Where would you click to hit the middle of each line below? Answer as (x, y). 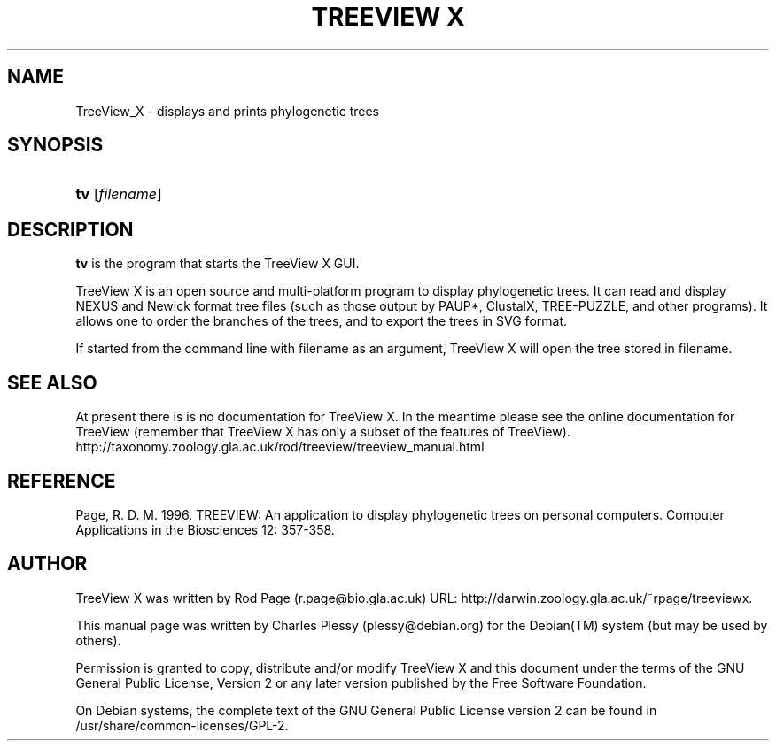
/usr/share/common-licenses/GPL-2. (182, 725)
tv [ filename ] (119, 194)
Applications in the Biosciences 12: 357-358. (205, 529)
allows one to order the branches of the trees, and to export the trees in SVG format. (322, 321)
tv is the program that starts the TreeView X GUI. (217, 264)
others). (98, 640)
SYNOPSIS (55, 145)
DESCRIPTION (70, 229)
